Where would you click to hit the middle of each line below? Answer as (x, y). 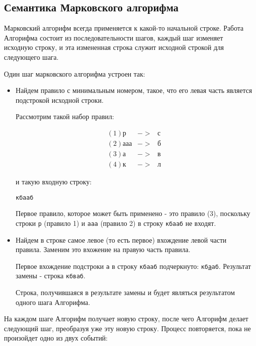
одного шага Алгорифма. (53, 302)
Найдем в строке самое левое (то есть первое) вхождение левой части (121, 239)
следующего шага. (31, 57)
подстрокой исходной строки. (59, 100)
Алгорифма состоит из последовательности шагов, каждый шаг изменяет (114, 37)
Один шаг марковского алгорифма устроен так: (75, 73)
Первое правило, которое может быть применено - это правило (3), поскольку (133, 213)
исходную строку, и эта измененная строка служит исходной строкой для (114, 47)
